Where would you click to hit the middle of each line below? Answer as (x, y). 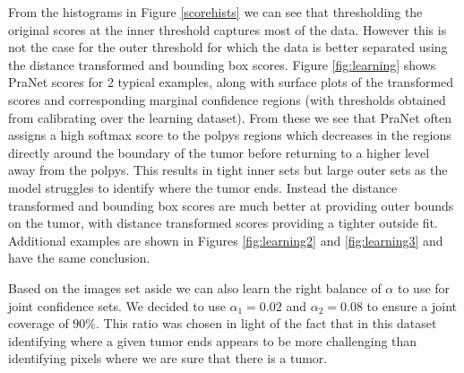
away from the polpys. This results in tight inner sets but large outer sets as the (228, 170)
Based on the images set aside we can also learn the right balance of (195, 287)
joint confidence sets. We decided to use (117, 305)
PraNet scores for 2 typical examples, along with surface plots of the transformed (231, 82)
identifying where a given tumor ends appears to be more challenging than (213, 340)
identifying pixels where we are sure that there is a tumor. (168, 358)
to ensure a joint (412, 305)
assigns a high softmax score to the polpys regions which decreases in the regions (230, 135)
